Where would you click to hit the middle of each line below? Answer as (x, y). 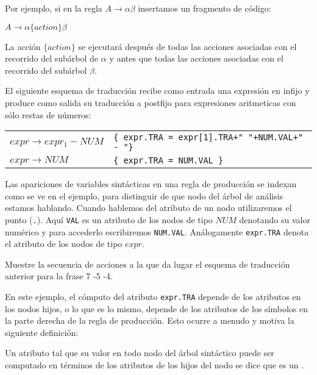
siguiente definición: (42, 332)
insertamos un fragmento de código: (205, 8)
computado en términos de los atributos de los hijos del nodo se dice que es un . (155, 365)
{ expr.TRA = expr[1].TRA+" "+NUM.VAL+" (208, 137)
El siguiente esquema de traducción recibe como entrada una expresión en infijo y (157, 91)
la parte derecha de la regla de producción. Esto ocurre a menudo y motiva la (150, 320)
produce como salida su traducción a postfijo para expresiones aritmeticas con (151, 102)
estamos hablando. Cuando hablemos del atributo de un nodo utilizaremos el (148, 208)
